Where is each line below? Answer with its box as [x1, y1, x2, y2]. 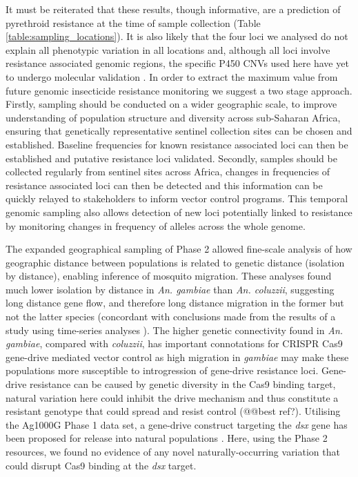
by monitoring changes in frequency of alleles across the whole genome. [6, 218, 306, 233]
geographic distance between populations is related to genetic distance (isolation [6, 255, 345, 269]
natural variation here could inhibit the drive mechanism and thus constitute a [6, 390, 339, 405]
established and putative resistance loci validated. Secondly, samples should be [6, 150, 337, 165]
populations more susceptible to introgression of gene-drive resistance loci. [6, 363, 319, 378]
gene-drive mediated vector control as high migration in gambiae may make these [6, 349, 349, 364]
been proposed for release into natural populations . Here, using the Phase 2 [6, 431, 328, 445]
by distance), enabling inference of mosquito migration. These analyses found [6, 269, 332, 283]
